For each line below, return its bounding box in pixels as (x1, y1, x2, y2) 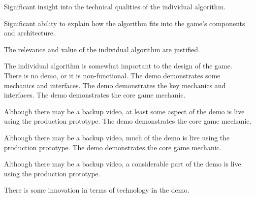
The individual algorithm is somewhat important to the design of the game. (4, 61, 232, 71)
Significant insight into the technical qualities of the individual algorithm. (4, 1, 226, 11)
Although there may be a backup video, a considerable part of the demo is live (4, 159, 241, 169)
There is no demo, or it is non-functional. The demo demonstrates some (4, 70, 221, 80)
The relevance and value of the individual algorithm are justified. (4, 44, 200, 54)
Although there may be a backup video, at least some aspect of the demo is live (4, 106, 245, 116)
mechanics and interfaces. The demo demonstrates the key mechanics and (4, 80, 226, 90)
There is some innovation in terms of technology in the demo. (4, 185, 190, 195)
